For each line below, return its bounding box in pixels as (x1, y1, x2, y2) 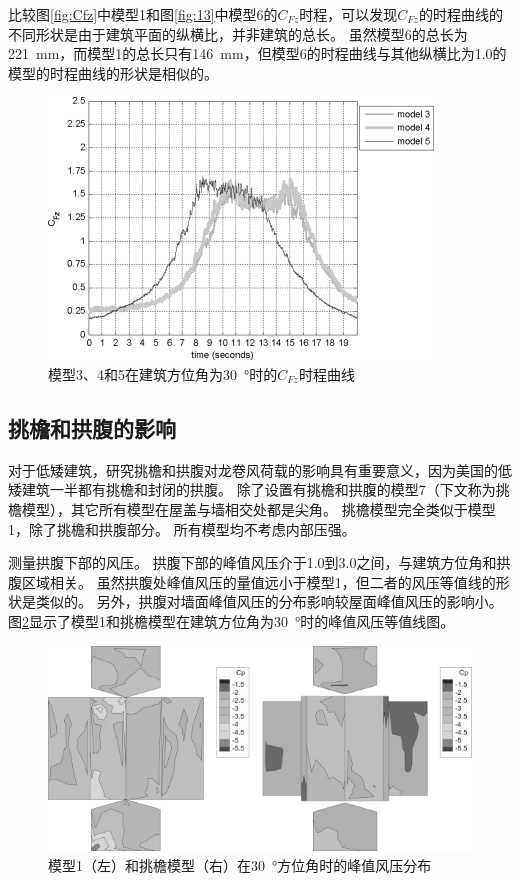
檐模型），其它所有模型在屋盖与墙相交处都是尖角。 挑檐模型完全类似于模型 (8, 498, 496, 519)
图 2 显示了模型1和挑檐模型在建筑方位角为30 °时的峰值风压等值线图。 (8, 610, 455, 631)
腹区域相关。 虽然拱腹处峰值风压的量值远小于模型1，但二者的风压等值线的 (8, 571, 496, 592)
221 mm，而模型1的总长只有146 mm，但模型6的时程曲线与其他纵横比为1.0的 (8, 43, 507, 64)
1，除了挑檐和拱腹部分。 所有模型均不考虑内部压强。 (8, 518, 356, 539)
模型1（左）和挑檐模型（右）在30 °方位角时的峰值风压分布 (48, 854, 432, 875)
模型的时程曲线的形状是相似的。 (8, 62, 218, 83)
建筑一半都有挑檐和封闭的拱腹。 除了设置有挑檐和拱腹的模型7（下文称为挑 (21, 479, 510, 500)
